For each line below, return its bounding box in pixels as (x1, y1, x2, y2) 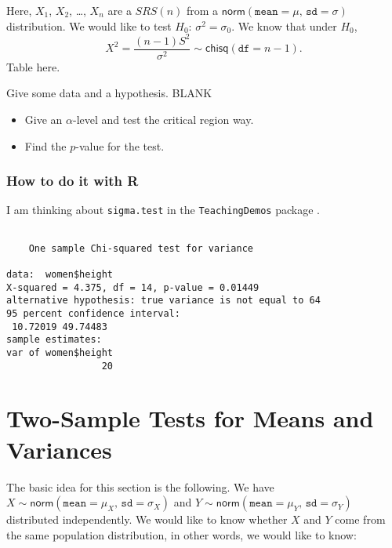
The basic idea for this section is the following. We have (6, 478, 274, 495)
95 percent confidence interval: (6, 307, 180, 319)
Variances (6, 433, 112, 465)
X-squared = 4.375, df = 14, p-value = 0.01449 (6, 281, 260, 293)
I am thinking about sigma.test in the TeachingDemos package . (6, 201, 320, 218)
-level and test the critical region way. (72, 111, 254, 127)
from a (186, 2, 219, 18)
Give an (24, 111, 63, 127)
